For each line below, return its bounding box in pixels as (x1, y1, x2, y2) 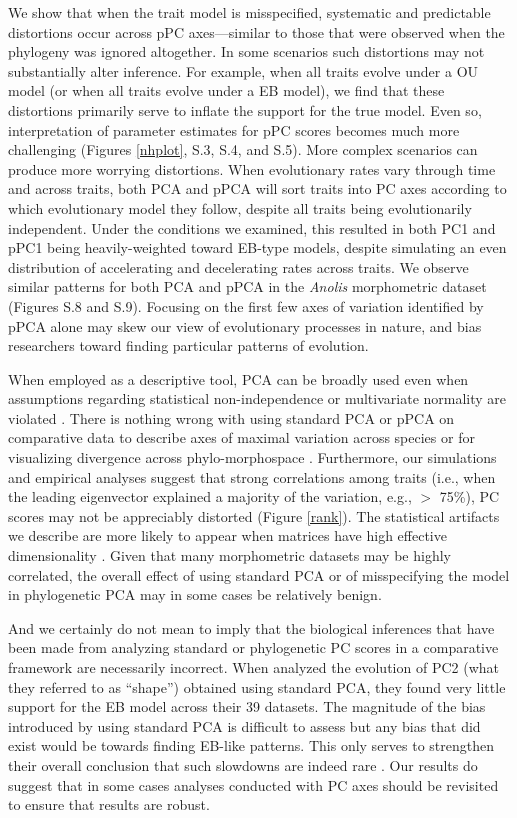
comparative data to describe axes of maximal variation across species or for (8, 427, 475, 448)
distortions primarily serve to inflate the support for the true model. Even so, (8, 99, 482, 120)
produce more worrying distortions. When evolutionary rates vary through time (8, 158, 496, 179)
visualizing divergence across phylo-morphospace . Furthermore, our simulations (8, 447, 497, 468)
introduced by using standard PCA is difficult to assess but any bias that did (8, 715, 481, 736)
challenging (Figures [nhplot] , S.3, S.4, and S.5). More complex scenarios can (8, 139, 478, 160)
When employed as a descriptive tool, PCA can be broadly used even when (8, 368, 469, 389)
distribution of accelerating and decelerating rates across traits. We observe (8, 256, 469, 277)
